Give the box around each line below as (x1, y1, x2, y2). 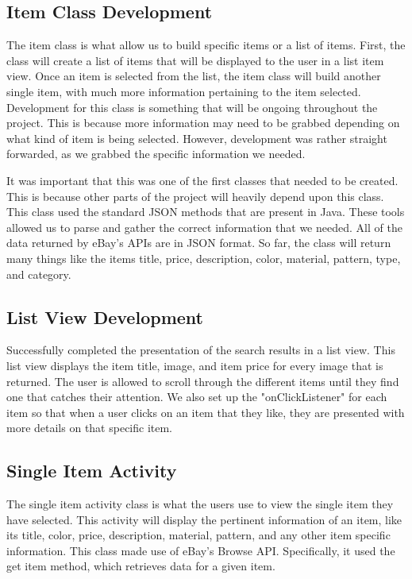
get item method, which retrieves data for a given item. (6, 558, 275, 574)
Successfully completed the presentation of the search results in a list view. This (6, 342, 395, 358)
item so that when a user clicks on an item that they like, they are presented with (6, 403, 405, 420)
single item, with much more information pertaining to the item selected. (6, 83, 361, 99)
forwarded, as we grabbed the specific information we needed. (6, 145, 306, 162)
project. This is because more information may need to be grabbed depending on (6, 114, 400, 131)
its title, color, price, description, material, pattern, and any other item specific (6, 527, 391, 543)
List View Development (6, 304, 203, 329)
